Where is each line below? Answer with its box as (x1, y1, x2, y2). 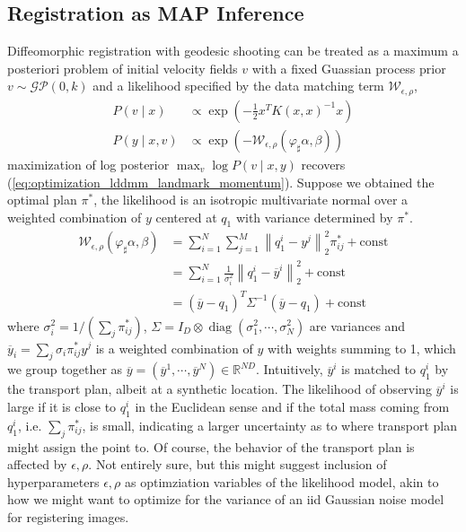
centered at (155, 207, 217, 226)
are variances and (309, 316, 406, 335)
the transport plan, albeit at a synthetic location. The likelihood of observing (7, 379, 432, 398)
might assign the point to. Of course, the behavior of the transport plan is (7, 437, 415, 456)
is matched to (341, 360, 416, 379)
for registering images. (7, 507, 129, 526)
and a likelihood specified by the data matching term (92, 76, 384, 95)
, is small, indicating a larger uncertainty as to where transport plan (82, 415, 457, 434)
